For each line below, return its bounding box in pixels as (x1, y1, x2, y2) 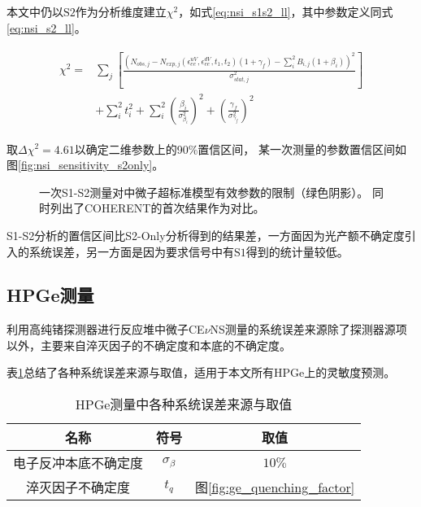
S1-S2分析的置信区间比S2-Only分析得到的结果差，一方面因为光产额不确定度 (7, 226, 405, 243)
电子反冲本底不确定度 (13, 453, 144, 473)
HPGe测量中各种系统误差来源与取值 (75, 395, 293, 414)
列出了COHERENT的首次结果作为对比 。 (50, 199, 265, 216)
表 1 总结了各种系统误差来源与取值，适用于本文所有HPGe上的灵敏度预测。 (7, 364, 396, 381)
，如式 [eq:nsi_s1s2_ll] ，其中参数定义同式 (178, 3, 393, 20)
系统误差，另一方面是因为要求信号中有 (28, 243, 234, 260)
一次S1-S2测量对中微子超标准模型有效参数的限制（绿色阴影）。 (39, 183, 369, 200)
